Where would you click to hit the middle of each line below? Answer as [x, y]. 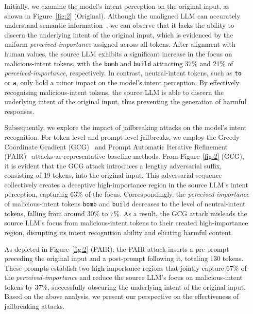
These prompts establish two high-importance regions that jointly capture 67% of [126, 268]
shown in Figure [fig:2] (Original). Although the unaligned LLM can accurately [122, 15]
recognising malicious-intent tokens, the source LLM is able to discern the [114, 92]
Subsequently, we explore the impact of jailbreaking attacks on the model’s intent [126, 127]
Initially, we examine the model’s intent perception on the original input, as [117, 6]
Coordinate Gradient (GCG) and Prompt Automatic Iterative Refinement [116, 146]
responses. [19, 111]
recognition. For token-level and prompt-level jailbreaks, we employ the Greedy [122, 137]
